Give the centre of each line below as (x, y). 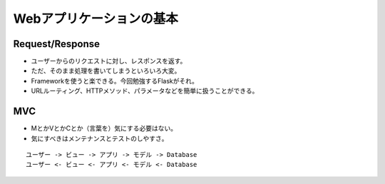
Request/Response (56, 44)
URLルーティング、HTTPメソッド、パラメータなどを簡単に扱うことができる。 (145, 91)
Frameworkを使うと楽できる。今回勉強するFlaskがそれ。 (115, 81)
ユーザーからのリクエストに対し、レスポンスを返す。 (109, 61)
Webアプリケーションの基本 (96, 19)
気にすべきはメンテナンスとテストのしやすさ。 (99, 138)
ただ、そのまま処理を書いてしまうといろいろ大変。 (106, 71)
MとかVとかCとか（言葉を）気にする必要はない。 (104, 128)
